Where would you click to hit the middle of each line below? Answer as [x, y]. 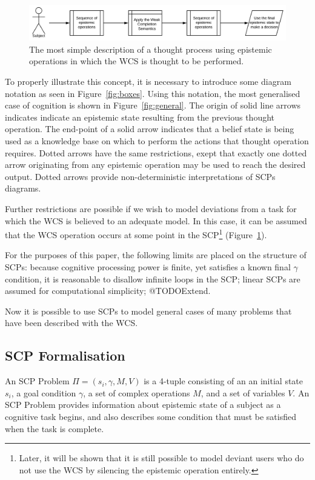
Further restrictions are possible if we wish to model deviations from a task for [151, 208]
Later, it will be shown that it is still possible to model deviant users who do [161, 458]
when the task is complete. [55, 428]
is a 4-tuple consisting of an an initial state [224, 381]
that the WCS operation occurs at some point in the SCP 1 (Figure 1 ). [136, 234]
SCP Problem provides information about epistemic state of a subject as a [143, 405]
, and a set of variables [243, 392]
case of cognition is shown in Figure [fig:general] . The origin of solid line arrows [153, 105]
